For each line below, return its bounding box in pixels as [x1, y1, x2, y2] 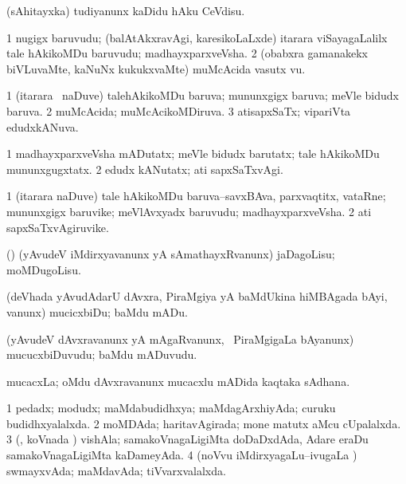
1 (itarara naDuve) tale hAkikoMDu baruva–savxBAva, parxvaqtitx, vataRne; [6, 187, 386, 204]
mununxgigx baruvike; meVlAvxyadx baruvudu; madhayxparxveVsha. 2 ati [6, 203, 372, 219]
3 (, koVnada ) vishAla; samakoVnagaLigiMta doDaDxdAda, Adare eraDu [6, 431, 369, 447]
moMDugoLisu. [6, 261, 81, 277]
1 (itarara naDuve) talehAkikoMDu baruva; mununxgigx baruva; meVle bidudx [6, 87, 399, 104]
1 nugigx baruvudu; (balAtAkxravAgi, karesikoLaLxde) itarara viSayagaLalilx [6, 29, 388, 45]
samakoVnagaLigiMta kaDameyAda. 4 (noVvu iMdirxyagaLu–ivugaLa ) [6, 447, 357, 463]
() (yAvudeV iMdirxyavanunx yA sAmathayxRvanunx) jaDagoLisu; [6, 246, 335, 262]
